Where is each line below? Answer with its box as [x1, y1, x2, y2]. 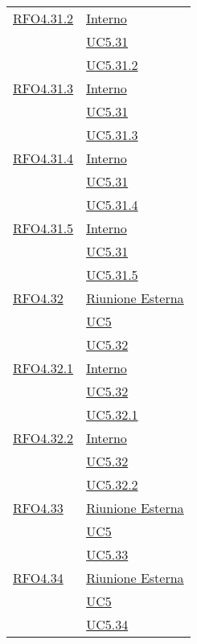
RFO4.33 [13, 498, 64, 517]
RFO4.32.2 [13, 429, 74, 447]
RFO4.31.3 [13, 79, 74, 97]
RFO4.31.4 [13, 149, 74, 167]
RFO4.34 [13, 568, 64, 587]
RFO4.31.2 [13, 9, 74, 27]
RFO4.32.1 [13, 359, 74, 377]
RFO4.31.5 [13, 219, 74, 237]
